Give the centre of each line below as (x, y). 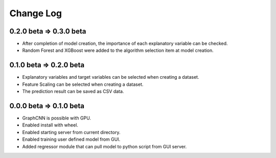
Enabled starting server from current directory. (71, 132)
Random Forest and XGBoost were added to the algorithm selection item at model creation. (118, 50)
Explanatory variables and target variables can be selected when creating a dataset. (111, 77)
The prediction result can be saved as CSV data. (73, 91)
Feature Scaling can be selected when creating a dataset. (83, 84)
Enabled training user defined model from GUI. (71, 139)
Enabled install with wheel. (50, 125)
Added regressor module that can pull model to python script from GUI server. (105, 146)
